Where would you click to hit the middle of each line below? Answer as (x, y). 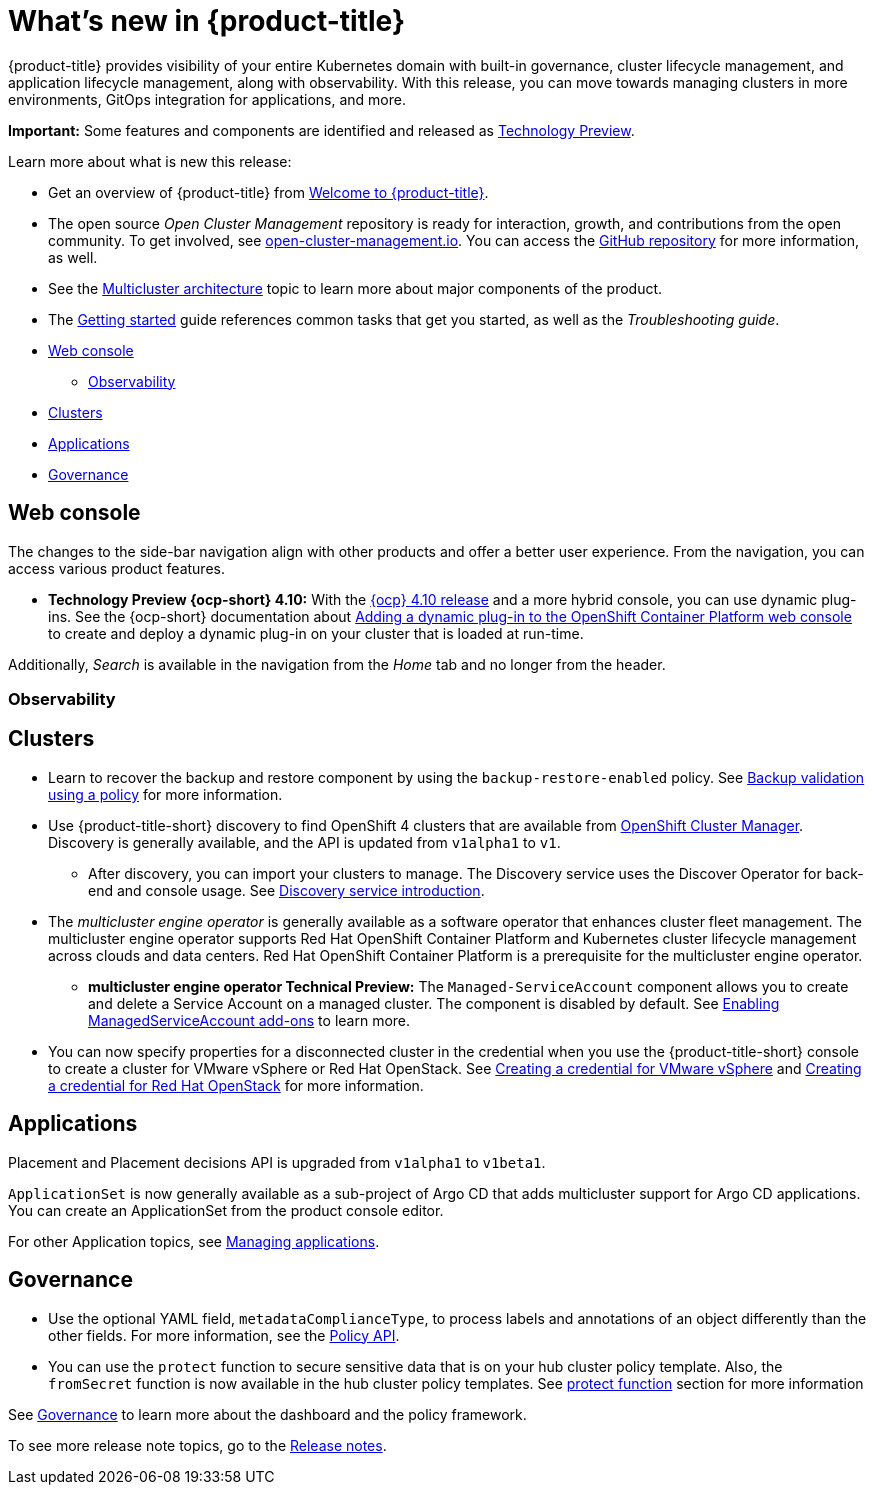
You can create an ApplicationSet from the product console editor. (226, 1210)
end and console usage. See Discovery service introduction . (286, 890)
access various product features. (116, 568)
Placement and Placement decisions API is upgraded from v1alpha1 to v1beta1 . (277, 1162)
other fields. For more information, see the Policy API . (224, 1335)
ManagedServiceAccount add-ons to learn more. (249, 1020)
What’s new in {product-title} (207, 21)
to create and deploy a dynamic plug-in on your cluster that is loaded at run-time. (316, 633)
